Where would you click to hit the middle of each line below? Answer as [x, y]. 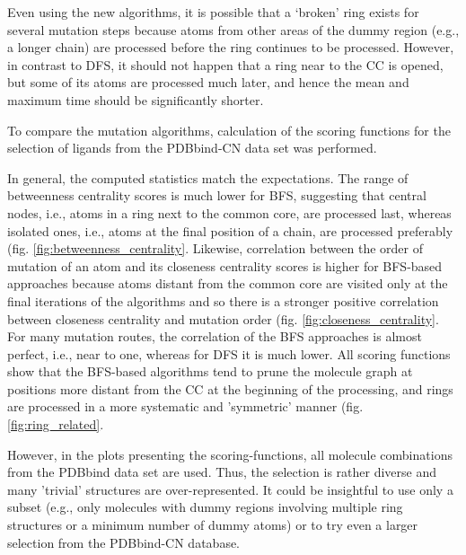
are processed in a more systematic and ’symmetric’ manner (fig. [185, 406]
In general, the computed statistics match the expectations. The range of [208, 177]
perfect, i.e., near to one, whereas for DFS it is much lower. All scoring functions [229, 353]
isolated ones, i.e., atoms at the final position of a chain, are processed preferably [230, 230]
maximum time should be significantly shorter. [136, 99]
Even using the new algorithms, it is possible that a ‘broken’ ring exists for [213, 12]
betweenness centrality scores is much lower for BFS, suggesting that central [217, 195]
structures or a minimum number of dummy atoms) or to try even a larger [213, 525]
